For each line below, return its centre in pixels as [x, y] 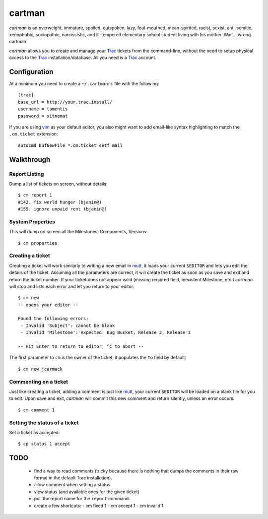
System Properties [32, 222]
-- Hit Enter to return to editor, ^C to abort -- [81, 347]
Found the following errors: [53, 319]
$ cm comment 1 [36, 410]
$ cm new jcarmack [40, 369]
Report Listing [27, 174]
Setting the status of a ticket [44, 423]
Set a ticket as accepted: [34, 432]
